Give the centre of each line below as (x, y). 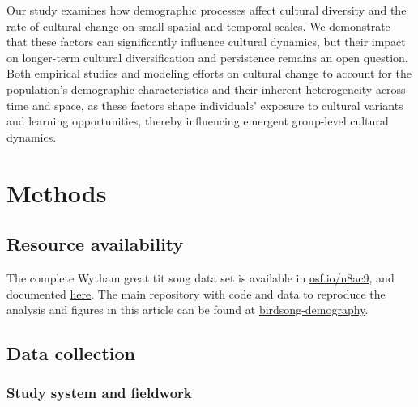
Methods (57, 192)
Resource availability (95, 244)
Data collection (71, 353)
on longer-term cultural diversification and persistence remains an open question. (207, 57)
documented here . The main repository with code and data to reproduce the (196, 293)
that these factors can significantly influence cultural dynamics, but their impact (206, 42)
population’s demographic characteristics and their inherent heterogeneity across (206, 89)
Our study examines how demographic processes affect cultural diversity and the (207, 10)
